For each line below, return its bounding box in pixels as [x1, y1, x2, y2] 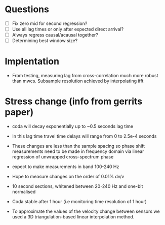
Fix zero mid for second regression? [12, 20, 88, 26]
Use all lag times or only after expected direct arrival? [12, 26, 124, 32]
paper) [5, 107, 34, 118]
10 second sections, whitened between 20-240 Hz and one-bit [12, 183, 143, 189]
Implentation [5, 56, 59, 67]
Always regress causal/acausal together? [12, 32, 98, 38]
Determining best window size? [12, 38, 78, 44]
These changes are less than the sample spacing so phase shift [12, 143, 145, 149]
